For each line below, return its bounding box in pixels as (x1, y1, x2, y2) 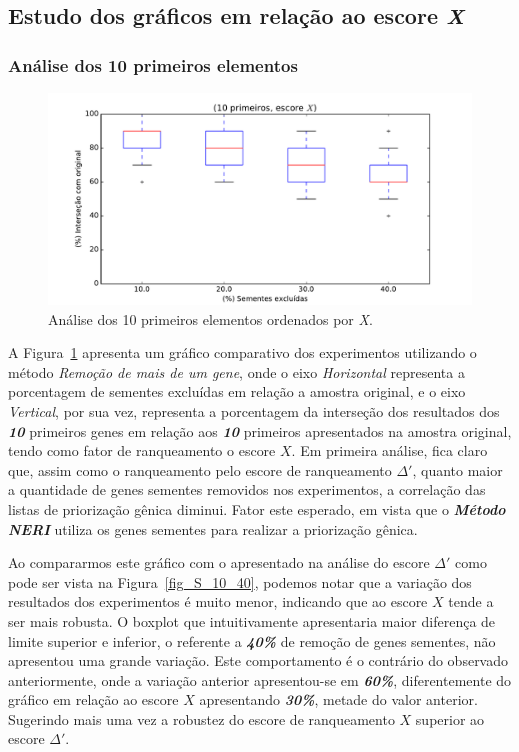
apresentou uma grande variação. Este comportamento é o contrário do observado (8, 650, 509, 671)
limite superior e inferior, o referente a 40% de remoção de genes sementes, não (8, 630, 496, 651)
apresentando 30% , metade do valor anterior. (199, 689, 478, 710)
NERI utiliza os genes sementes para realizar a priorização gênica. (8, 518, 418, 539)
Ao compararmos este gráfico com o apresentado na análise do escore (8, 552, 430, 573)
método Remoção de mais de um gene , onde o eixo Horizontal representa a (8, 361, 465, 382)
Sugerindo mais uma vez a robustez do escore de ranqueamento (8, 708, 395, 729)
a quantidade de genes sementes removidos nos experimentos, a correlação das (8, 479, 486, 500)
